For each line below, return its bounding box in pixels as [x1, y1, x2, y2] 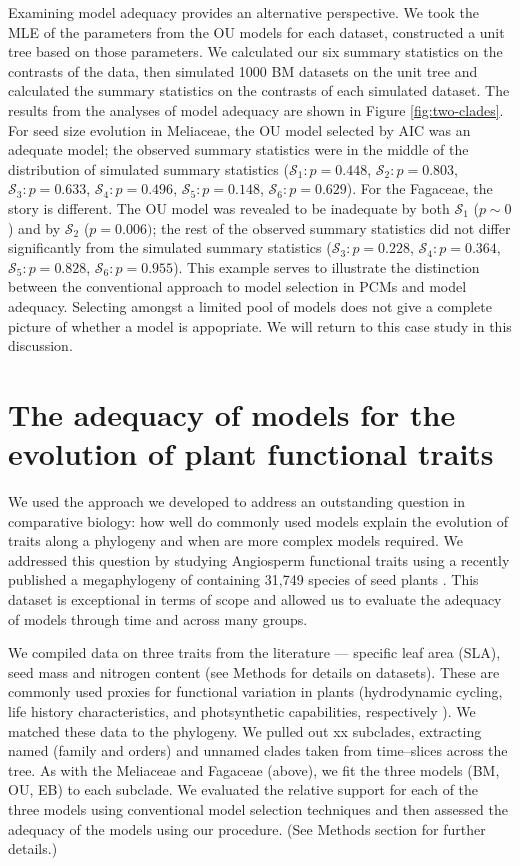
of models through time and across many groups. [8, 608, 308, 629]
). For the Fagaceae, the [346, 178, 493, 199]
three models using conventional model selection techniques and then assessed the [8, 798, 508, 819]
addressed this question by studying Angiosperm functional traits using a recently [8, 549, 510, 570]
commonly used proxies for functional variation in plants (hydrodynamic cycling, [8, 681, 503, 702]
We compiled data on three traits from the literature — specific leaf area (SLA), [8, 642, 501, 663]
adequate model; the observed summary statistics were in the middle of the [8, 139, 469, 160]
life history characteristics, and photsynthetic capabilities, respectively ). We [8, 700, 476, 721]
